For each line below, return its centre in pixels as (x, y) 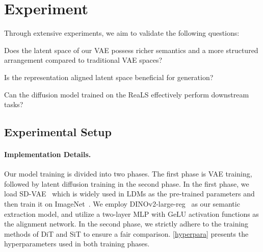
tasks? (14, 104)
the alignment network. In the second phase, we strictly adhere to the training (126, 224)
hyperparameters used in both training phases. (77, 244)
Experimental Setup (58, 132)
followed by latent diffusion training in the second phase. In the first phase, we (127, 183)
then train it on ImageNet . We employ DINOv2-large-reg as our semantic (122, 204)
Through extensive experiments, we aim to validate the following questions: (122, 33)
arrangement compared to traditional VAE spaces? (83, 60)
